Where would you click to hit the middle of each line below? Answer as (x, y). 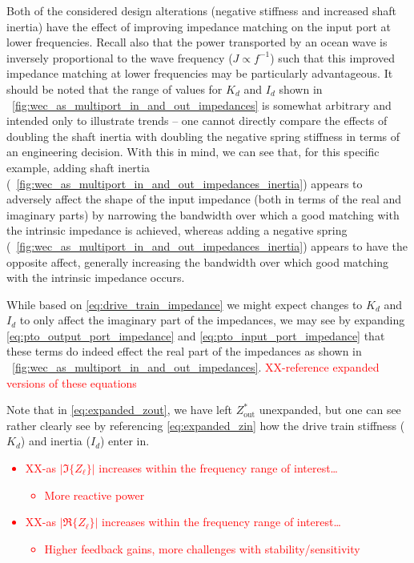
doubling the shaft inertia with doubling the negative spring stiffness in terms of (203, 136)
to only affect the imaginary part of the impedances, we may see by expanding (212, 320)
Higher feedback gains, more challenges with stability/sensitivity (202, 548)
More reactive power (94, 495)
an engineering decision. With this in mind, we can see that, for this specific (193, 152)
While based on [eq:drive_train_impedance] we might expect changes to (185, 304)
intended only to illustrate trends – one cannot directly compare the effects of (197, 121)
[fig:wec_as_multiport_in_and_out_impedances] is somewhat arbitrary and (202, 105)
